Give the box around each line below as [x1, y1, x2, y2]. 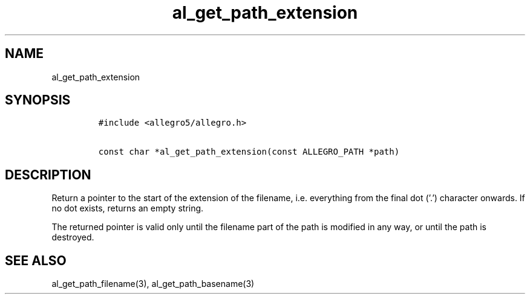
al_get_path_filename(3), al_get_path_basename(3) [51, 278, 255, 289]
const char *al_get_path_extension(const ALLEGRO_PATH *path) [98, 147, 400, 157]
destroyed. [51, 232, 94, 243]
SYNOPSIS [5, 92, 71, 108]
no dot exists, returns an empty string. [51, 203, 204, 214]
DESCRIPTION [5, 167, 91, 182]
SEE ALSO [5, 252, 67, 268]
